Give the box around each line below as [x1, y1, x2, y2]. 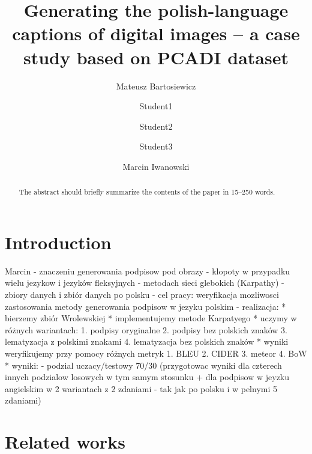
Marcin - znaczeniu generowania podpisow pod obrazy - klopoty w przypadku [5, 264, 290, 277]
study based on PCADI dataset [23, 44, 289, 69]
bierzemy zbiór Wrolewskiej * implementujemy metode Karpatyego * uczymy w [5, 312, 297, 324]
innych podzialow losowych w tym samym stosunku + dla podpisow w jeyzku [5, 371, 290, 383]
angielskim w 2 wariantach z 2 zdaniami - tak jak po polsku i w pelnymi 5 [5, 382, 278, 395]
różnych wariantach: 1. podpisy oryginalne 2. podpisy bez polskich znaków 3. [5, 323, 287, 336]
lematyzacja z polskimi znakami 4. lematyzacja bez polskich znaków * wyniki [5, 335, 289, 348]
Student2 [139, 120, 173, 132]
